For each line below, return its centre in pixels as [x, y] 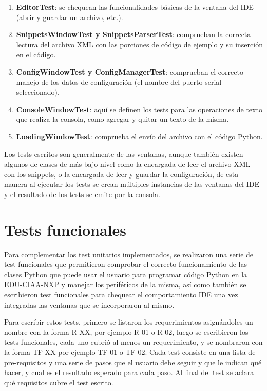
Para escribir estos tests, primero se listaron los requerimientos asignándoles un [129, 322]
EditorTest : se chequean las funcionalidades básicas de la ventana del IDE [135, 7]
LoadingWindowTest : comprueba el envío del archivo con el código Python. [139, 136]
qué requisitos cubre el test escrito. [59, 382]
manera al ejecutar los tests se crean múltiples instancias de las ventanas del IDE [132, 184]
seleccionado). [38, 92]
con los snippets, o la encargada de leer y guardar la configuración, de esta [121, 174]
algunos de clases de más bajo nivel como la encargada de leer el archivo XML [127, 164]
